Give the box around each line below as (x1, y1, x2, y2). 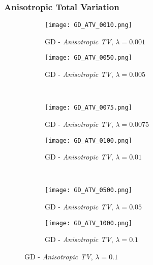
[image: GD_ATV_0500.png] (45, 187, 132, 194)
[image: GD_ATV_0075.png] (45, 104, 132, 112)
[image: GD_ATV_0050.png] (45, 54, 132, 62)
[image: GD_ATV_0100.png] (45, 137, 132, 144)
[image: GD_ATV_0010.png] (45, 21, 132, 29)
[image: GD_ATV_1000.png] (45, 219, 132, 227)
